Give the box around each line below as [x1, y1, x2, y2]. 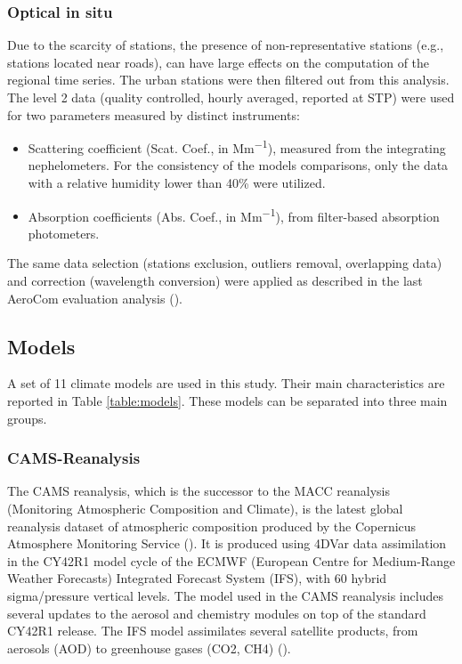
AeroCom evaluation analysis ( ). [7, 288, 182, 307]
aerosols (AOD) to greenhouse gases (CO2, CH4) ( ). [7, 638, 291, 657]
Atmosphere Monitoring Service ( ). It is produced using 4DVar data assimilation [7, 534, 447, 553]
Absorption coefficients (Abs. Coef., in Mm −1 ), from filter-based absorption [28, 204, 440, 225]
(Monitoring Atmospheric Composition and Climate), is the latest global [7, 499, 403, 518]
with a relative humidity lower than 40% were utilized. [28, 174, 326, 192]
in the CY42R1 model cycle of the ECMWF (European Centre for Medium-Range [7, 551, 456, 570]
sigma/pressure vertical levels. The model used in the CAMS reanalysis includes [7, 587, 443, 605]
